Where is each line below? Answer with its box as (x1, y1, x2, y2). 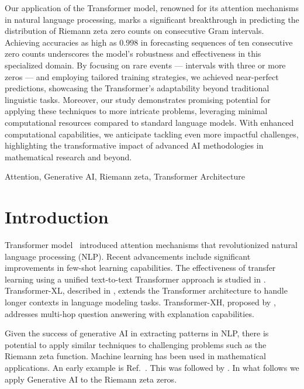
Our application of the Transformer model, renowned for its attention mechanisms (5, 2, 299, 13)
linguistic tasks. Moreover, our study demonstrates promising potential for (5, 93, 271, 105)
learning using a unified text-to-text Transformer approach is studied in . (5, 273, 266, 285)
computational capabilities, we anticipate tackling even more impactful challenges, (5, 128, 299, 140)
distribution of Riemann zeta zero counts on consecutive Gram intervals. (5, 25, 264, 37)
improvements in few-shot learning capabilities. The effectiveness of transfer (5, 261, 276, 274)
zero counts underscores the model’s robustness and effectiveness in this (5, 47, 261, 60)
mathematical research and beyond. (5, 150, 132, 163)
